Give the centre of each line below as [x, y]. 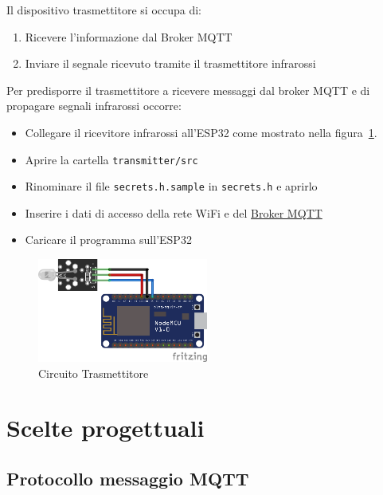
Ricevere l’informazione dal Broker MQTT [129, 36]
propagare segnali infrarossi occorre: [94, 106]
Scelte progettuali [106, 428]
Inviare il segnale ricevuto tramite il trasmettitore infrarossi [170, 63]
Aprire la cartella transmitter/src [111, 159]
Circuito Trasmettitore [94, 373]
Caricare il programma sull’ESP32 [108, 240]
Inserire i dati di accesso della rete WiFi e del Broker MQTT [174, 212]
